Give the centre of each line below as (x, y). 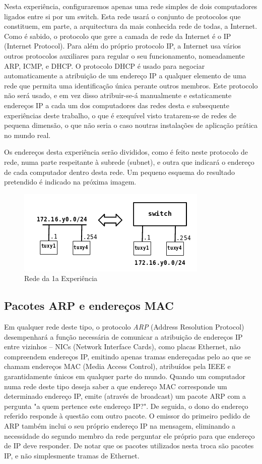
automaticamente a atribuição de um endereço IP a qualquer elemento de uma (125, 76)
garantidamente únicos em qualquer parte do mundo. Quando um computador (125, 376)
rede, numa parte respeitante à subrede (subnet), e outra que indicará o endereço (129, 161)
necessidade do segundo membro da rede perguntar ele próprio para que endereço (129, 435)
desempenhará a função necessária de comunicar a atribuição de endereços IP (123, 336)
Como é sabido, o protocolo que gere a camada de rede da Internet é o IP (118, 36)
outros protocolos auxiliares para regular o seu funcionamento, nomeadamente (124, 55)
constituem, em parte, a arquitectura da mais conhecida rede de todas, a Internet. (131, 26)
